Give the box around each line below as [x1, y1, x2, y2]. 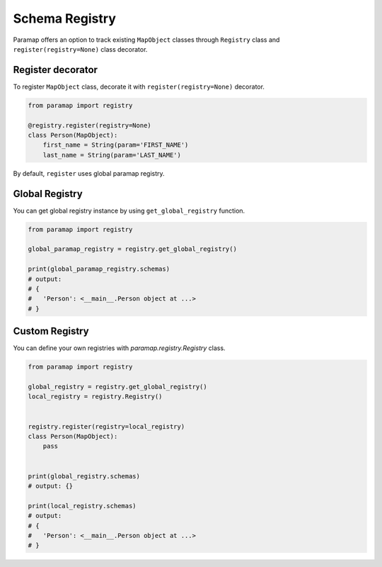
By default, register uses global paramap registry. [13, 169, 166, 177]
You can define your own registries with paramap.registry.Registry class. [13, 344, 226, 352]
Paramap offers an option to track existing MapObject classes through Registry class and [13, 35, 280, 44]
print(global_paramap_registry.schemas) [28, 265, 170, 273]
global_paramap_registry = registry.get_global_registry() [28, 245, 237, 253]
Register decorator [13, 64, 98, 76]
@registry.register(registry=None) [28, 121, 151, 129]
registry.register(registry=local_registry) [28, 422, 185, 430]
